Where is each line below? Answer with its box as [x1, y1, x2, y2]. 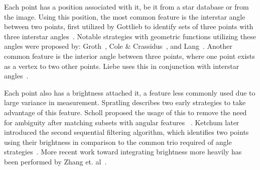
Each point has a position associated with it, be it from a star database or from [4, 2, 249, 12]
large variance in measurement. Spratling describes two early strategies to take [4, 97, 246, 108]
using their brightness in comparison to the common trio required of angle [4, 136, 232, 147]
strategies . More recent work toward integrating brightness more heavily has [4, 146, 242, 157]
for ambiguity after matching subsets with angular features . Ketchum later [4, 117, 239, 127]
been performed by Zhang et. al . [4, 156, 107, 166]
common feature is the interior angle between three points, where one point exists [4, 50, 255, 61]
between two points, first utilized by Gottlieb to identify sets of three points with [4, 21, 253, 32]
